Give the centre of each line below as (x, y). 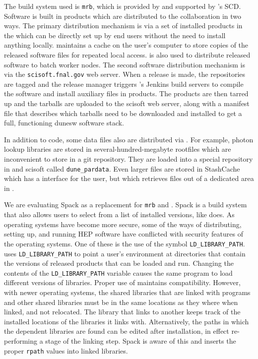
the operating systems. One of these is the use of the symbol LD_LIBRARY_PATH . (125, 243)
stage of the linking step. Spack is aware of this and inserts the (141, 341)
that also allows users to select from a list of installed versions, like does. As (119, 214)
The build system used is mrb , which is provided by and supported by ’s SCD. (123, 6)
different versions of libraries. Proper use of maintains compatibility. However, (122, 282)
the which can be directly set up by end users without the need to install (115, 35)
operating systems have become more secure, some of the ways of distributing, (123, 224)
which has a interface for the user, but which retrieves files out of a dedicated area (129, 178)
